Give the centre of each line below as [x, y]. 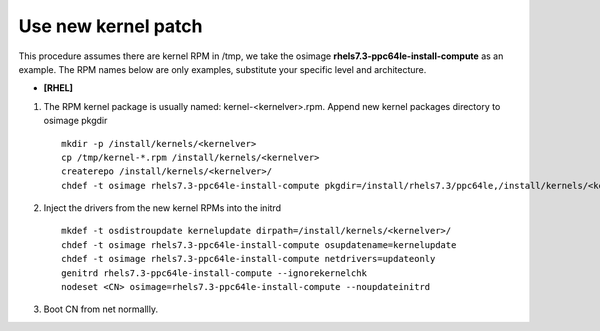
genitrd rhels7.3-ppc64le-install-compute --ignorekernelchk [214, 273]
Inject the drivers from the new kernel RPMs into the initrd [162, 208]
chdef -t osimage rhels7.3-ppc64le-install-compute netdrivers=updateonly [248, 259]
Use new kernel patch [110, 26]
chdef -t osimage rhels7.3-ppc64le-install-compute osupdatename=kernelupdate [259, 244]
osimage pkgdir [75, 121]
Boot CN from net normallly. [101, 309]
